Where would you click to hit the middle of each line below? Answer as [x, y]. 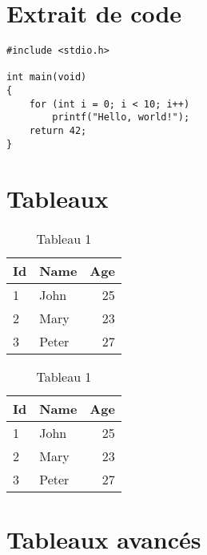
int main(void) [47, 77]
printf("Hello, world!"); [121, 117]
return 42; [58, 131]
